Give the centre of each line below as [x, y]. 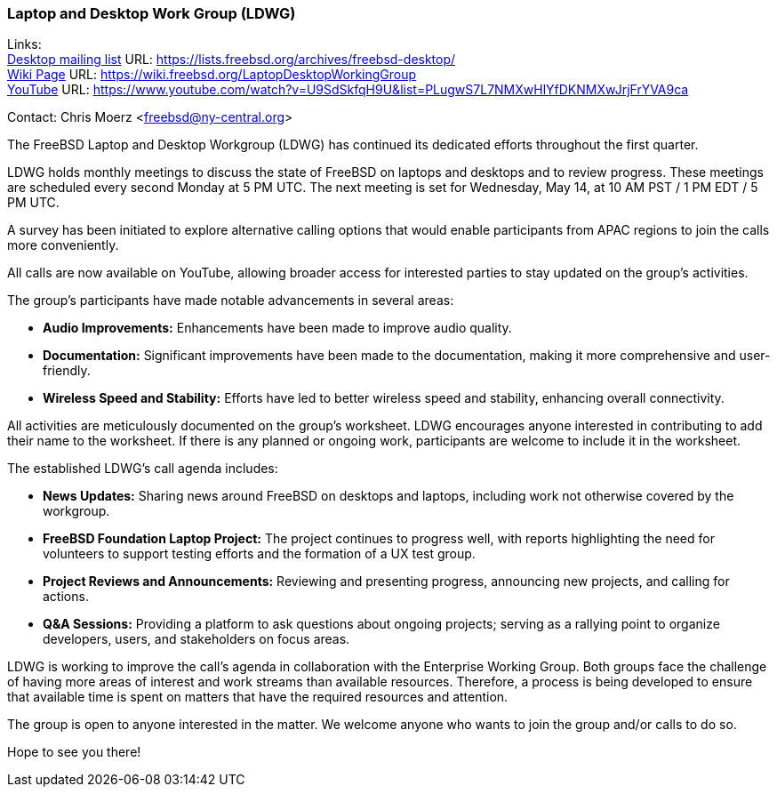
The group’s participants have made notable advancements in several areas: [231, 301]
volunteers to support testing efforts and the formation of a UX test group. [259, 554]
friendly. [67, 371]
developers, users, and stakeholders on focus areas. [196, 639]
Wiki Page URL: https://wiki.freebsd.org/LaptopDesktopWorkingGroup [212, 75]
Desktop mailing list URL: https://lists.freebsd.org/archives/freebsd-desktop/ [232, 60]
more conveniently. [63, 245]
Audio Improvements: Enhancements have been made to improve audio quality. [277, 328]
